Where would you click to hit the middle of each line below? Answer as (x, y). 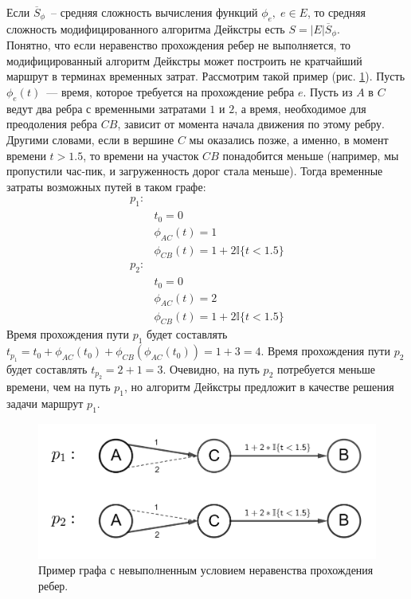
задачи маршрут (45, 403)
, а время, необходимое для (300, 108)
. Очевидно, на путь (211, 368)
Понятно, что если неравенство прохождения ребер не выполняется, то (179, 45)
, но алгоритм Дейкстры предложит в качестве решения (259, 386)
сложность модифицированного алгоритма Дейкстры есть (146, 28)
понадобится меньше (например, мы (311, 155)
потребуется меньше (326, 368)
